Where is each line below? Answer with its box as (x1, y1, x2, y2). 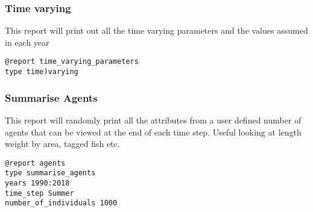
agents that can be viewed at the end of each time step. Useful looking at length (5, 125, 302, 138)
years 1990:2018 (5, 179, 70, 188)
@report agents (5, 158, 66, 167)
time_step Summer (5, 189, 74, 198)
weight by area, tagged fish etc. (5, 137, 120, 150)
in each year (5, 36, 49, 48)
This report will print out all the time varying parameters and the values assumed (5, 24, 308, 37)
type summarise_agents (5, 169, 96, 178)
